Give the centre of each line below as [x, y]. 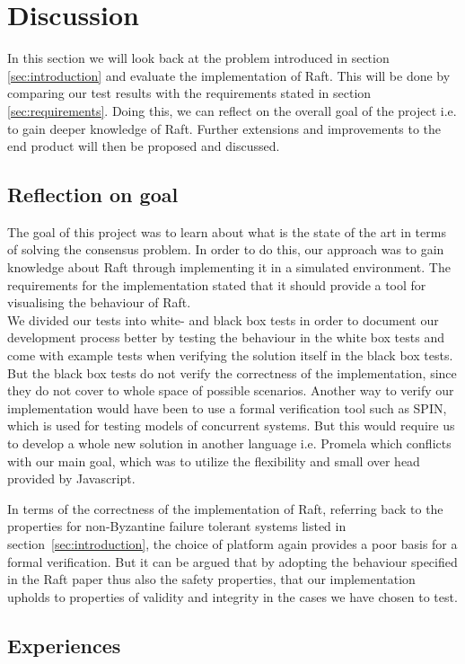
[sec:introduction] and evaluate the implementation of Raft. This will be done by [229, 75]
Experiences [64, 645]
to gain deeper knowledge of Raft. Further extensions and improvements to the [224, 128]
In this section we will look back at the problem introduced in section [198, 58]
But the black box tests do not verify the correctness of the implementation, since [232, 372]
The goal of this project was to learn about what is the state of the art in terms [227, 231]
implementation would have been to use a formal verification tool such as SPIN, [227, 407]
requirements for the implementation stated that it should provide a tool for [217, 284]
